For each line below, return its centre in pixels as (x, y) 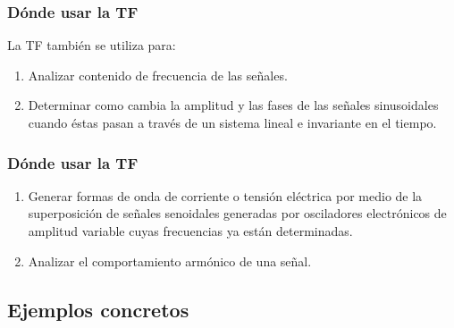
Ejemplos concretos (98, 309)
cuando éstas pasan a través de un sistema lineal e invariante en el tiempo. (232, 122)
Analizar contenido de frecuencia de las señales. (158, 75)
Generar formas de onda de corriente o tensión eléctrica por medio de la (225, 195)
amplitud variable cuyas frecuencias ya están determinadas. (190, 231)
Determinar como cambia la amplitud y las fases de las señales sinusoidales (233, 105)
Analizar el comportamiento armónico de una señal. (170, 261)
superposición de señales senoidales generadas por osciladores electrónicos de (237, 213)
